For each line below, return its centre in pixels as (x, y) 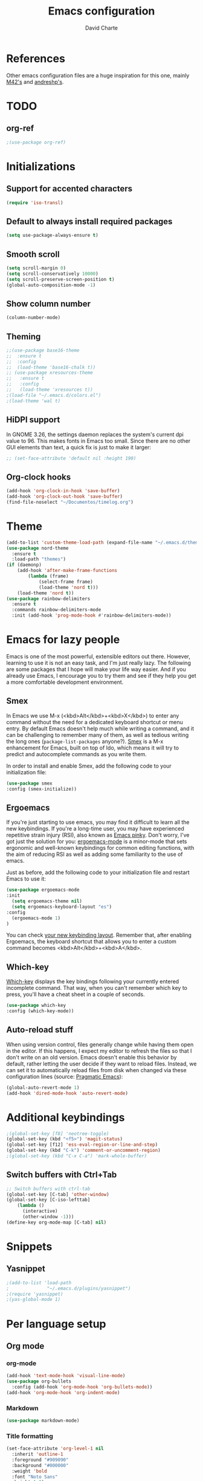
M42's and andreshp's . (35, 82)
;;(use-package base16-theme (43, 350)
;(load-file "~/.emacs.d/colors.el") (54, 395)
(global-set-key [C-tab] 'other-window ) (58, 1194)
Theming (24, 336)
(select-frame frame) (66, 582)
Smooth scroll (33, 254)
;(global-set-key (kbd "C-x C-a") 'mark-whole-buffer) (77, 1156)
